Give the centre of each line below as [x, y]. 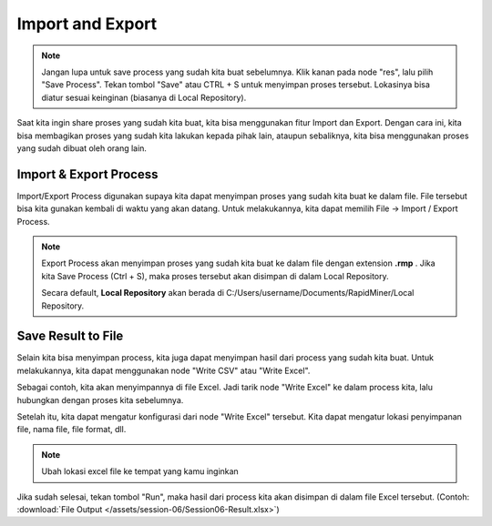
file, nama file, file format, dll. [72, 430]
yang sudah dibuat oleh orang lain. [82, 148]
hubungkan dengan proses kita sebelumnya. [100, 400]
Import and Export [87, 24]
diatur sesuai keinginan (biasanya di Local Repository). [144, 97]
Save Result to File [70, 336]
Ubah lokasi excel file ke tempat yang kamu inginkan [140, 471]
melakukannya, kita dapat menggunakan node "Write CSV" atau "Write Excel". [164, 370]
